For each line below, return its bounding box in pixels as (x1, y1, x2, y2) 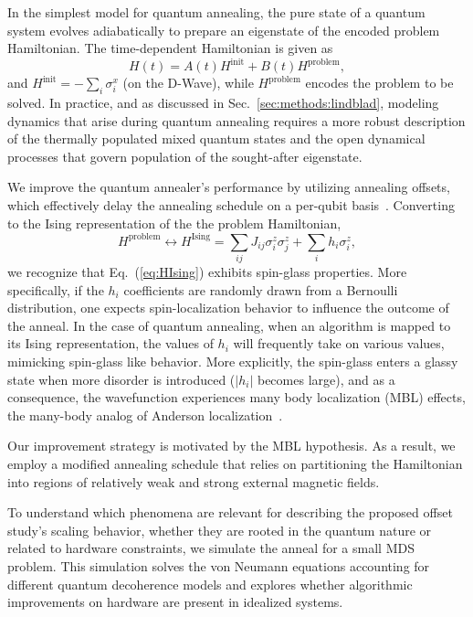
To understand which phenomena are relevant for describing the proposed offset (7, 503, 453, 522)
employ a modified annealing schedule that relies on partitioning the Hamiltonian (7, 454, 463, 473)
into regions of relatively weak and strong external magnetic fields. (7, 472, 380, 491)
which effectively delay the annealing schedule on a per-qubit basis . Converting (7, 196, 455, 215)
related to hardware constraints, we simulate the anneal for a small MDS (7, 538, 415, 558)
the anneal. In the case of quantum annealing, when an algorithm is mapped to (7, 315, 451, 335)
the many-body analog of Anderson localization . (7, 405, 283, 424)
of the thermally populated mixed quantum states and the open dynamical (7, 129, 426, 148)
